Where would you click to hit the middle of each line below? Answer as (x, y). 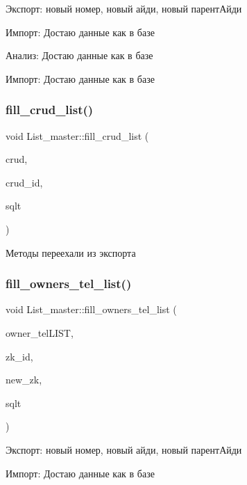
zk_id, (19, 356)
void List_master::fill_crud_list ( (77, 135)
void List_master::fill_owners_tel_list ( (91, 309)
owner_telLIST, (40, 332)
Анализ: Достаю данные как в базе (79, 55)
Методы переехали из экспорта (71, 252)
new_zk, (24, 380)
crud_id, (24, 182)
